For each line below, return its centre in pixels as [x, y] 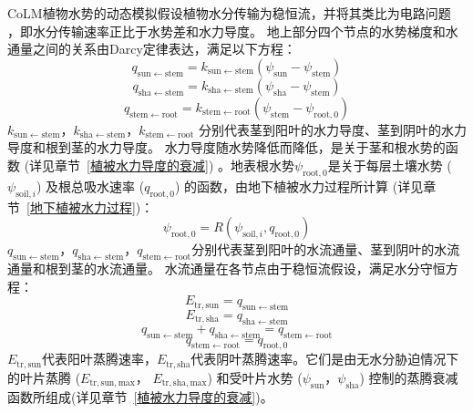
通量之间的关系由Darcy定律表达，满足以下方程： [152, 49]
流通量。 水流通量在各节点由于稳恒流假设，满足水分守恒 [277, 268]
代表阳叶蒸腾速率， [99, 359]
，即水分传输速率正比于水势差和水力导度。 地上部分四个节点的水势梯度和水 [233, 31]
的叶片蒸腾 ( [44, 377]
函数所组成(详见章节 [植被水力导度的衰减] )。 [140, 396]
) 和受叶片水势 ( [255, 377]
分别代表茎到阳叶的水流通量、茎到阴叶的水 [319, 249]
